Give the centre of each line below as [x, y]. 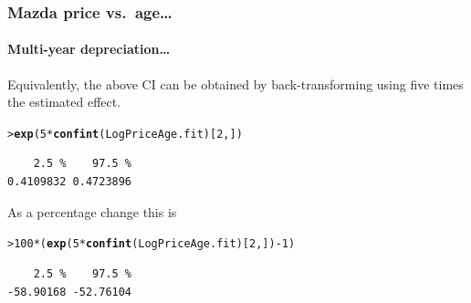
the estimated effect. [64, 102]
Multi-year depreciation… [89, 49]
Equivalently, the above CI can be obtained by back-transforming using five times [235, 84]
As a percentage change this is [92, 211]
